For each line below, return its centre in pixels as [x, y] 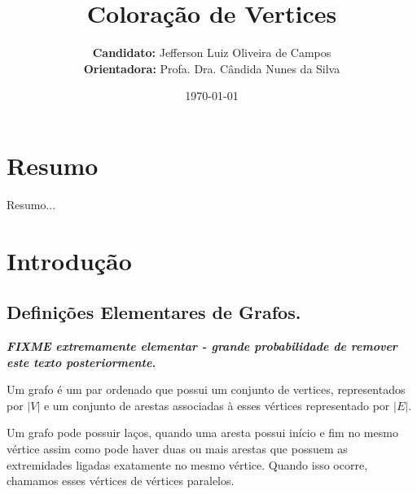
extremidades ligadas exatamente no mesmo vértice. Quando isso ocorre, [187, 464]
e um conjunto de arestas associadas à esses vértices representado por [217, 405]
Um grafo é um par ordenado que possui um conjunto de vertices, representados [206, 389]
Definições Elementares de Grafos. [154, 312]
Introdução [69, 260]
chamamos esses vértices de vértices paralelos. [121, 481]
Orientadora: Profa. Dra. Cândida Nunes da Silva [212, 68]
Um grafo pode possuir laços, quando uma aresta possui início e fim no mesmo [202, 433]
